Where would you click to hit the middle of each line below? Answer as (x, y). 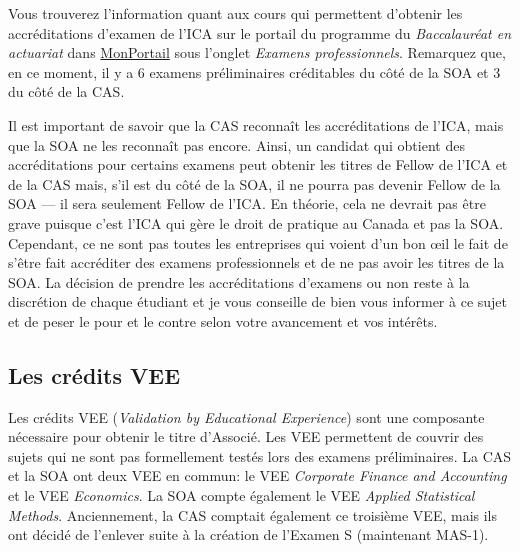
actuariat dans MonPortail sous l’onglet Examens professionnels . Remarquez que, (257, 52)
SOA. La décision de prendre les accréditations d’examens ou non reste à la (239, 281)
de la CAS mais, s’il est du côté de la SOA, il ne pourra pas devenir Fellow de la (254, 183)
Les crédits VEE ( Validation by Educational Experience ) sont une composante (246, 416)
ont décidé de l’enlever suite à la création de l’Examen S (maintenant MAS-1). (248, 534)
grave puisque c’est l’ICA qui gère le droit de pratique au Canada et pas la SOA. (256, 222)
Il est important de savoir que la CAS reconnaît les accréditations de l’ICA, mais (256, 124)
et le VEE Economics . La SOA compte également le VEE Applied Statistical (241, 495)
